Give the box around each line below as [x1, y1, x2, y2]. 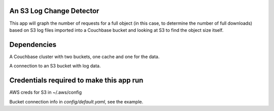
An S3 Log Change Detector [9, 7, 99, 15]
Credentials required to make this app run [9, 76, 144, 85]
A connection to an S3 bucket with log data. [9, 63, 101, 69]
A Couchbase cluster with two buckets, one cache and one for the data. [9, 53, 160, 60]
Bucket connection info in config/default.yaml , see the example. [9, 98, 144, 104]
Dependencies [9, 40, 57, 49]
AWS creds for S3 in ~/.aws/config [9, 89, 82, 95]
